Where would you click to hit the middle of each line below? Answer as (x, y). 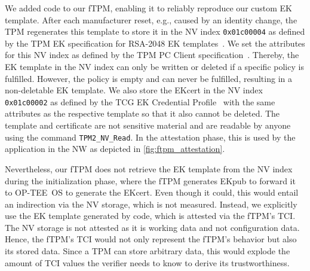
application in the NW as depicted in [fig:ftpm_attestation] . (115, 149)
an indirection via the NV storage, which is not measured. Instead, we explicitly (151, 204)
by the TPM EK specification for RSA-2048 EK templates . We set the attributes (155, 43)
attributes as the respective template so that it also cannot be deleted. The (142, 113)
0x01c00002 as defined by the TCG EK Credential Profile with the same (140, 101)
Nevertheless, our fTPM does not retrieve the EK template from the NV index (149, 168)
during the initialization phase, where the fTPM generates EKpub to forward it (150, 180)
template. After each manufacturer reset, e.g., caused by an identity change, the (151, 19)
